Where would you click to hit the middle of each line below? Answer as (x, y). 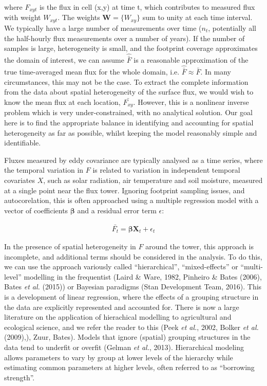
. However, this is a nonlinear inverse (191, 102)
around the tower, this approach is (199, 246)
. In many (216, 72)
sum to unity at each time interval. (197, 17)
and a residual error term (117, 210)
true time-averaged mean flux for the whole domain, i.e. (92, 72)
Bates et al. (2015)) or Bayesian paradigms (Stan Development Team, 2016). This (133, 287)
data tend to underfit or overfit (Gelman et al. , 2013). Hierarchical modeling (124, 347)
